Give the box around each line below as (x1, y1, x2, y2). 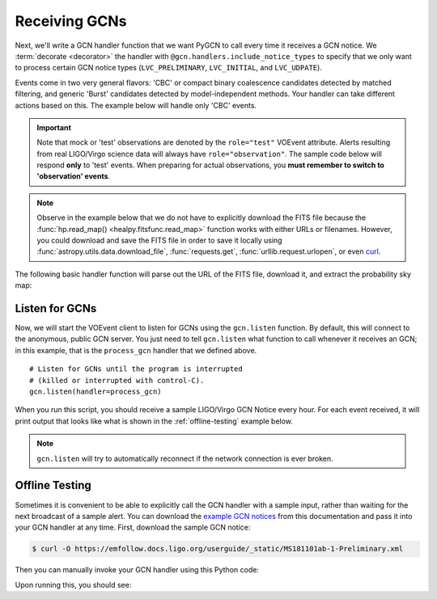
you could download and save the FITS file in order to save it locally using (36, 235, 282, 246)
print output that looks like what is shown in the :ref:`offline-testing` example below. (15, 416, 293, 426)
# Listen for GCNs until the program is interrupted (29, 365, 243, 373)
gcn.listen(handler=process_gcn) (29, 387, 162, 396)
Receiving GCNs (15, 12, 127, 30)
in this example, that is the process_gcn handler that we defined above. (15, 345, 257, 355)
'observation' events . (36, 171, 111, 181)
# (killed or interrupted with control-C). (29, 376, 205, 385)
